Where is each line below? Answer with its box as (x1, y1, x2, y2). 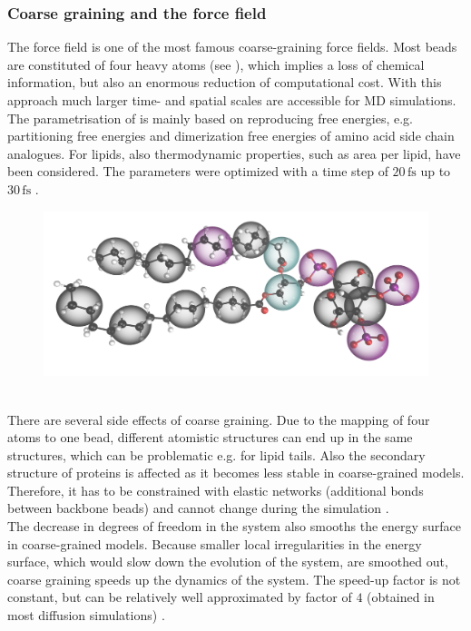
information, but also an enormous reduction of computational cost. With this (7, 73, 442, 92)
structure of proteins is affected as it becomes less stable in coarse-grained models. (7, 463, 465, 482)
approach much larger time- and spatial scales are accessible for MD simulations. (7, 91, 456, 109)
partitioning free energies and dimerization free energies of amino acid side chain (7, 126, 455, 145)
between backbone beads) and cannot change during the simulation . (7, 498, 389, 518)
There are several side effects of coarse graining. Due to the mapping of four (7, 409, 430, 429)
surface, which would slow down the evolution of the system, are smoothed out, (7, 552, 448, 571)
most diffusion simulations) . (7, 606, 165, 625)
